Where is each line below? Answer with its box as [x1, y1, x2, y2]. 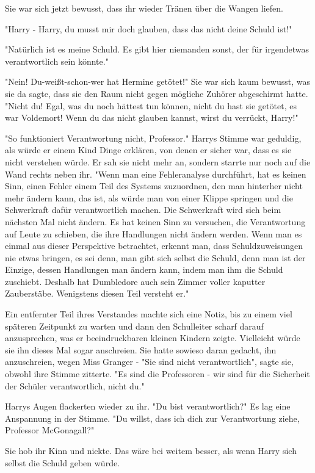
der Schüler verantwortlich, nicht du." [5, 379, 145, 392]
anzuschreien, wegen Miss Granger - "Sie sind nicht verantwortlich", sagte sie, [5, 355, 294, 368]
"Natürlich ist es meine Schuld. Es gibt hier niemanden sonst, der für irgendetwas [5, 43, 310, 56]
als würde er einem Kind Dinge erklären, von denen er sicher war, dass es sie [5, 143, 292, 156]
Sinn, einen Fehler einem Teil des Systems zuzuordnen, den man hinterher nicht [5, 179, 303, 192]
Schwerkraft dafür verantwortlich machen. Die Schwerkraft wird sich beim [5, 203, 281, 216]
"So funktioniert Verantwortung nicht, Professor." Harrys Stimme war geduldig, [5, 131, 302, 144]
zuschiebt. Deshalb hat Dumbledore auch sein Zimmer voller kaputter [5, 275, 266, 287]
